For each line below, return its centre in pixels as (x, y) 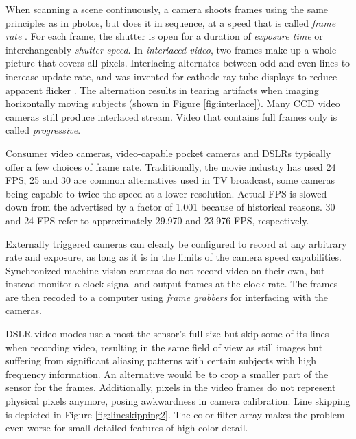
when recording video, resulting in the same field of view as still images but (164, 347)
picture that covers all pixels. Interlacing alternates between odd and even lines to (178, 63)
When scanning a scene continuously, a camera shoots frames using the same (167, 9)
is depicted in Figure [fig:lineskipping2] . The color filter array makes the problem (175, 414)
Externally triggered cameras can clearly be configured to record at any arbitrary (176, 243)
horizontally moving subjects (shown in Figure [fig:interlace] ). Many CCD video (173, 103)
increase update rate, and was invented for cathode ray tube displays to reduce (171, 76)
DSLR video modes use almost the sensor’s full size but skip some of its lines (167, 334)
